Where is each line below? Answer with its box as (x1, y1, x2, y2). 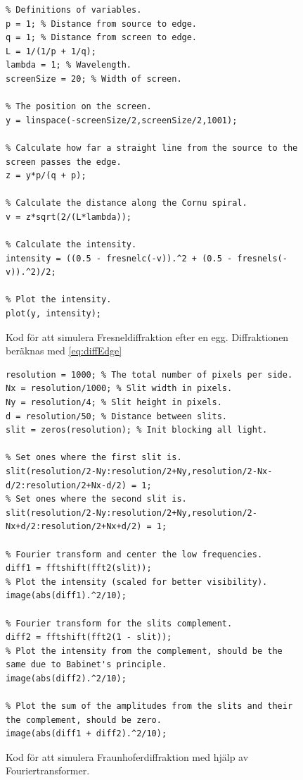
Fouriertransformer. (6, 763, 90, 778)
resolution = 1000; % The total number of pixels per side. (6, 369, 293, 380)
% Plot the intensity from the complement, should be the (6, 645, 283, 656)
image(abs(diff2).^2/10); (6, 673, 127, 683)
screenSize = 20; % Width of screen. (6, 73, 182, 84)
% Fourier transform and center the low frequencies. (6, 549, 263, 559)
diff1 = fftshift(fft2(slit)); (6, 563, 152, 574)
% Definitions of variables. (6, 5, 142, 15)
